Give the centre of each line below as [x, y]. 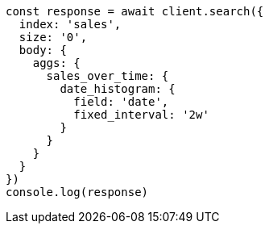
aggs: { [56, 63]
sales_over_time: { [108, 76]
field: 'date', [121, 102]
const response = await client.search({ [135, 11]
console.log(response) [77, 192]
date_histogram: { [118, 89]
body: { [43, 50]
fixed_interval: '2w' [141, 115]
